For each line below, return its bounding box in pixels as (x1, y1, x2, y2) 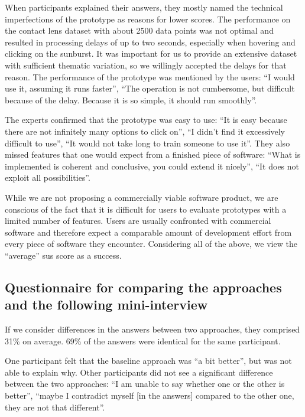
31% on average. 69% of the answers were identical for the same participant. (5, 334, 281, 347)
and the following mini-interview (5, 295, 208, 314)
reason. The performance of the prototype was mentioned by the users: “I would (5, 70, 295, 83)
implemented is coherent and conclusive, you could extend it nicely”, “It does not (5, 159, 300, 172)
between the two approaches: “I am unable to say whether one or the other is (5, 377, 285, 390)
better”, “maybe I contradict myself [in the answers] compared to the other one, (5, 389, 294, 402)
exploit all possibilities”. (5, 171, 90, 184)
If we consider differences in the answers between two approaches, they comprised (5, 323, 300, 335)
